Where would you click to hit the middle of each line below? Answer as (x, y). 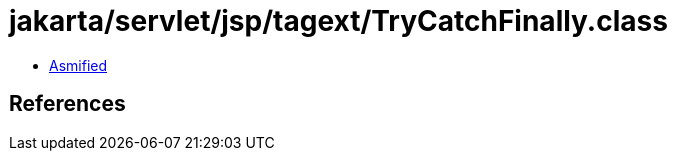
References (67, 104)
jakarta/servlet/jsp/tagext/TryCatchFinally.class (338, 21)
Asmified (78, 65)
